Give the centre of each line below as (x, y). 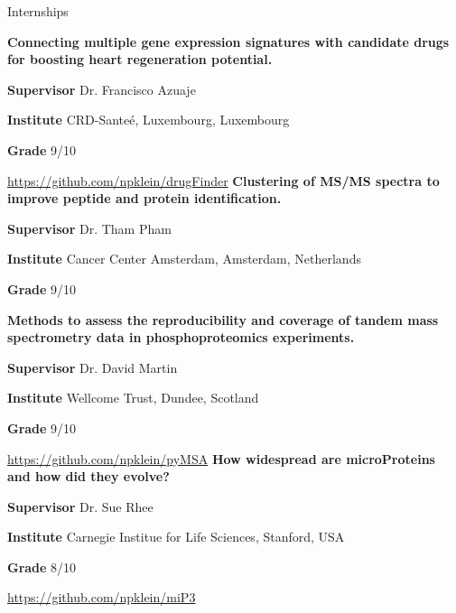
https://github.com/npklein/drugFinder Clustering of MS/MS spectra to (223, 180)
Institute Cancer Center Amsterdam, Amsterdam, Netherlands (184, 259)
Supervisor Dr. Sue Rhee (80, 506)
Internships (38, 11)
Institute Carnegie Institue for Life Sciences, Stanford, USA (176, 537)
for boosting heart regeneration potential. (140, 59)
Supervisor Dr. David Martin (93, 367)
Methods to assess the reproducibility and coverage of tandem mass (223, 319)
